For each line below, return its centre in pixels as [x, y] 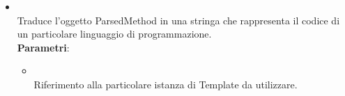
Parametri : [43, 47]
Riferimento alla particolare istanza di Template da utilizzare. [166, 84]
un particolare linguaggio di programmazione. [114, 34]
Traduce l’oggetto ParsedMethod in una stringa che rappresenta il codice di [178, 20]
